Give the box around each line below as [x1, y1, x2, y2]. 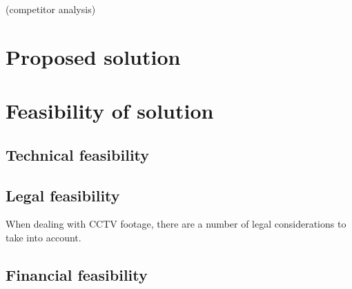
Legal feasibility [6, 184, 120, 206]
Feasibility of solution [6, 97, 214, 125]
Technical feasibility [6, 143, 150, 165]
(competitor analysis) [6, 2, 96, 16]
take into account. [6, 230, 81, 244]
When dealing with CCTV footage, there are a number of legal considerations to [6, 217, 346, 231]
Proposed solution [6, 42, 181, 70]
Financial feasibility [6, 263, 148, 285]
